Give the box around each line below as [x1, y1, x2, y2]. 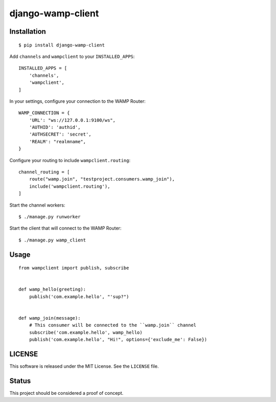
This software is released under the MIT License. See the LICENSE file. [9, 363, 159, 369]
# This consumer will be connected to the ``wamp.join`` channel [29, 322, 197, 328]
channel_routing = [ [18, 169, 70, 175]
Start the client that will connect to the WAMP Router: [9, 225, 122, 231]
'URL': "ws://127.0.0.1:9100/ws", [29, 117, 116, 123]
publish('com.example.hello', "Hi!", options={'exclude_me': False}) [29, 337, 208, 343]
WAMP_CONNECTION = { [18, 110, 70, 116]
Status [9, 376, 31, 385]
